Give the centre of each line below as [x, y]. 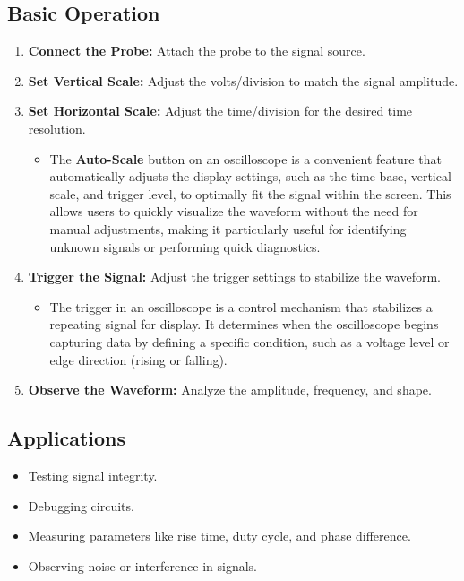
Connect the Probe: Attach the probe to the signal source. [197, 51]
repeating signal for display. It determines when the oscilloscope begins [244, 324]
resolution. [57, 128]
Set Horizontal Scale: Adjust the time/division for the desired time [220, 111]
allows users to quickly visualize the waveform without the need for [234, 211]
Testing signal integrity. [93, 475]
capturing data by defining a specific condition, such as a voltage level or [249, 341]
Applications [67, 438]
